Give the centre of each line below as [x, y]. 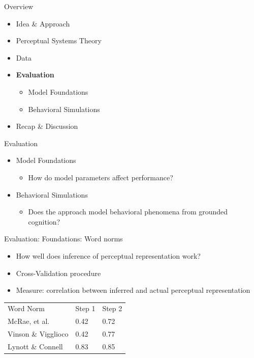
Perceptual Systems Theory [59, 40]
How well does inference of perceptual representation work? [108, 255]
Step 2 [112, 308]
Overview [19, 6]
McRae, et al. [29, 321]
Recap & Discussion [47, 126]
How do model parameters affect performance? [101, 177]
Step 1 [85, 308]
